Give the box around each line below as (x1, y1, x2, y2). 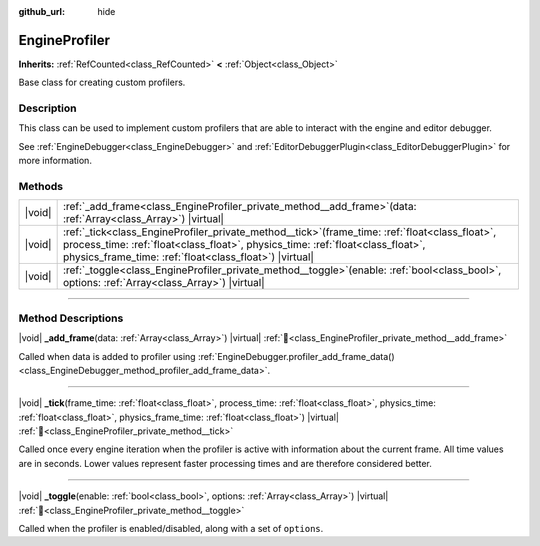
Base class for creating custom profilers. (18, 76, 186, 89)
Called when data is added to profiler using (18, 350, 196, 362)
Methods (18, 179, 64, 193)
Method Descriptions (18, 311, 124, 325)
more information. (18, 155, 92, 167)
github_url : (18, 6, 65, 17)
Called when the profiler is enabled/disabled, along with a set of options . (18, 523, 324, 535)
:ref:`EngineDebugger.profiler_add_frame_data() (197, 350, 395, 362)
